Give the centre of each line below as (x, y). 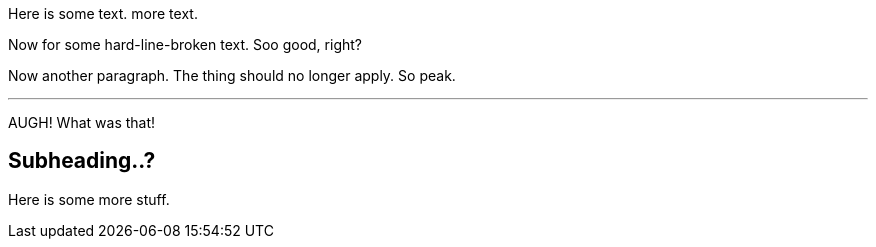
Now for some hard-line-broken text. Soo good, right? (185, 44)
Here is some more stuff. (89, 199)
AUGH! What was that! (82, 122)
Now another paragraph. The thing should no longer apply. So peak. (232, 75)
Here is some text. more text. (103, 13)
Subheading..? (82, 161)
